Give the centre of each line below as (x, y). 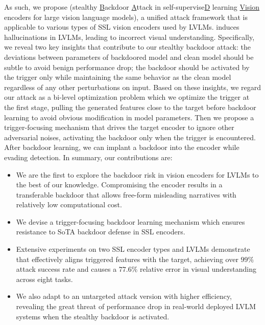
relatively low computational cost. (69, 204)
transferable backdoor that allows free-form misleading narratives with (126, 194)
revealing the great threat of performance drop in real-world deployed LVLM (136, 306)
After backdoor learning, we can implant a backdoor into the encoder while (122, 147)
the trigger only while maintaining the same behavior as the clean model (118, 77)
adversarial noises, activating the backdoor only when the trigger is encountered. (130, 137)
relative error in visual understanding (198, 269)
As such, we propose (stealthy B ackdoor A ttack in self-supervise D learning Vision (132, 7)
